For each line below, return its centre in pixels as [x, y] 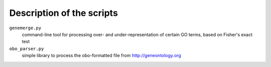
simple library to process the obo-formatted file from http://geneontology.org [102, 56]
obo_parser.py [27, 49]
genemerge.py [25, 28]
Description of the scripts [63, 13]
